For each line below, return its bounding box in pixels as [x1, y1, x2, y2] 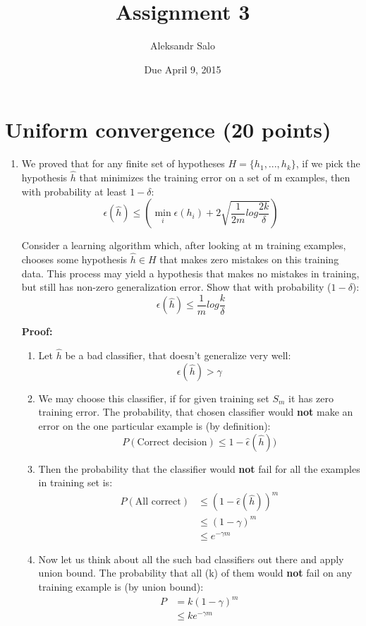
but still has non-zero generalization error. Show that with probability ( [21, 279, 331, 294]
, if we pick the [295, 156, 360, 171]
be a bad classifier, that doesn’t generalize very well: [65, 348, 291, 363]
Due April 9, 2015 [144, 61, 221, 76]
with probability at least [21, 183, 127, 198]
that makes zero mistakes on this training [159, 252, 339, 267]
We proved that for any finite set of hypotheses [21, 156, 225, 171]
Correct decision [137, 437, 207, 447]
